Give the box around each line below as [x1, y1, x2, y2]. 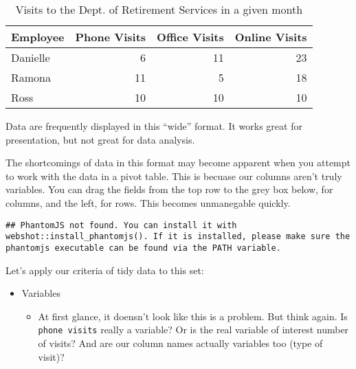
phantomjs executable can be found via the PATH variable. [5, 243, 281, 253]
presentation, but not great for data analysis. [5, 132, 195, 146]
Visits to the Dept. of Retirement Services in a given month [15, 1, 303, 17]
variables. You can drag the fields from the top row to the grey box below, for [5, 182, 333, 197]
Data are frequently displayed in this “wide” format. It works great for [5, 119, 302, 133]
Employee [11, 29, 65, 45]
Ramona [11, 69, 52, 85]
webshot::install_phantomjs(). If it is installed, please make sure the [5, 232, 351, 242]
